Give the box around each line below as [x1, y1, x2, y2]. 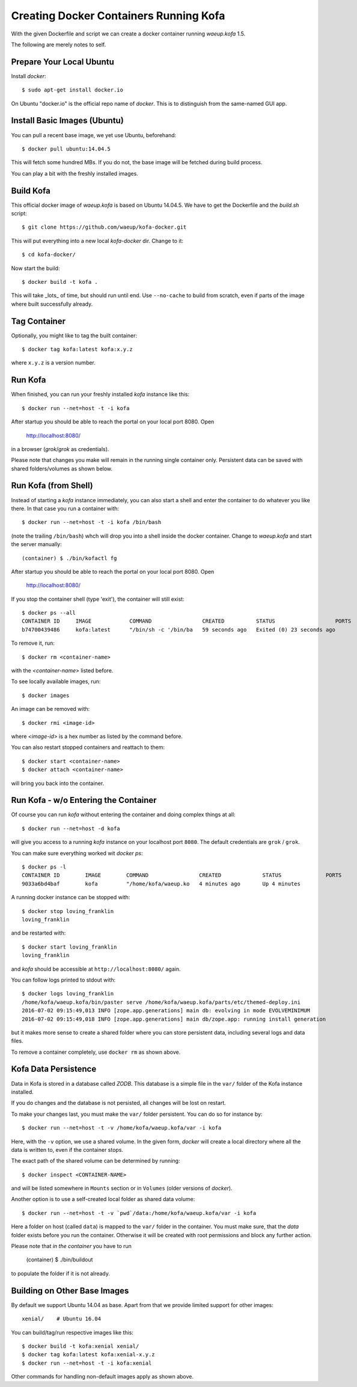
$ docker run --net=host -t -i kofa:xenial [22, 1359, 152, 1367]
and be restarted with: [11, 929, 66, 936]
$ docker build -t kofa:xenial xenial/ [22, 1342, 139, 1350]
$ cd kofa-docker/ [22, 251, 76, 258]
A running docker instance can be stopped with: [11, 894, 130, 901]
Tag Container [11, 316, 66, 326]
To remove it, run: [11, 639, 55, 647]
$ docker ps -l [22, 864, 67, 870]
